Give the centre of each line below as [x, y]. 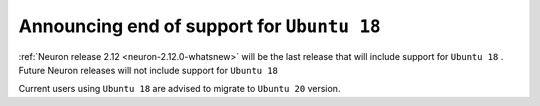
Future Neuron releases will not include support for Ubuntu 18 [148, 70]
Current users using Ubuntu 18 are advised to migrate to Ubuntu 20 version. [179, 89]
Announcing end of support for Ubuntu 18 [199, 26]
